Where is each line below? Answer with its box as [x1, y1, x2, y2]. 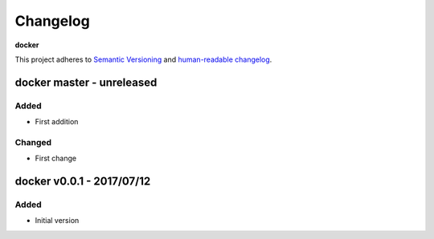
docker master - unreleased [14, 75, 158, 89]
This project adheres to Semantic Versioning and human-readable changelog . [14, 55, 272, 64]
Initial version [35, 216, 80, 225]
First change [35, 153, 76, 164]
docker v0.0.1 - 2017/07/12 [14, 175, 151, 188]
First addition [35, 117, 79, 127]
